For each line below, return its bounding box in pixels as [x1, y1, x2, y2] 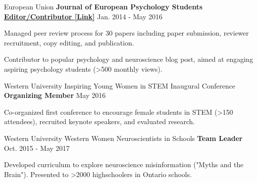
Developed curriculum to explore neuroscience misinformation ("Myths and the [4, 159, 244, 170]
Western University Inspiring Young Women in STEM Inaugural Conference [4, 80, 235, 91]
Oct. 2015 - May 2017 [4, 142, 70, 153]
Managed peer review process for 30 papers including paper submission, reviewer [4, 28, 249, 38]
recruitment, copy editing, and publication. [4, 37, 134, 47]
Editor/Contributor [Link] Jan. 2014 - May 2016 [4, 11, 162, 21]
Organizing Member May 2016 [4, 90, 106, 100]
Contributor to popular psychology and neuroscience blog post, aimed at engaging [4, 54, 253, 64]
